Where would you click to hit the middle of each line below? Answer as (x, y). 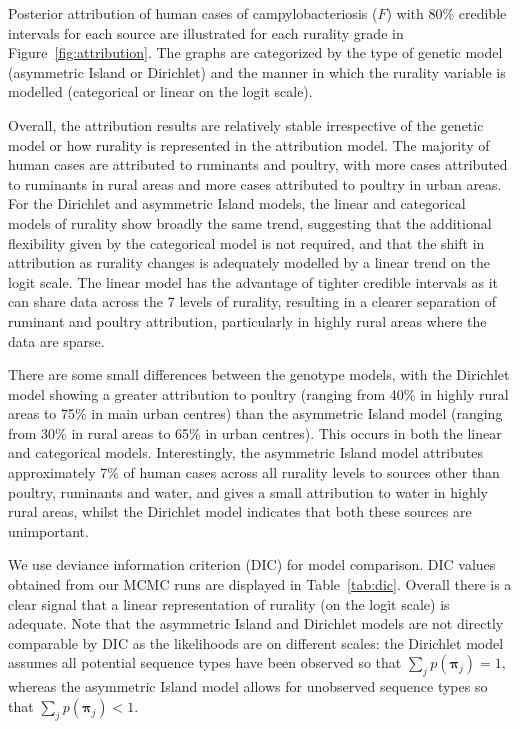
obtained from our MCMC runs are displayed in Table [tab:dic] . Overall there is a (260, 584)
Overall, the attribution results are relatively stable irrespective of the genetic (246, 124)
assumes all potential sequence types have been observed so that (205, 662)
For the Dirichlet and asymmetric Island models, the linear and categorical (237, 203)
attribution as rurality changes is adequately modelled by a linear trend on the (249, 262)
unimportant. (48, 530)
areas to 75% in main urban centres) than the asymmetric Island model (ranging (255, 413)
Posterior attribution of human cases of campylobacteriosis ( (193, 13)
